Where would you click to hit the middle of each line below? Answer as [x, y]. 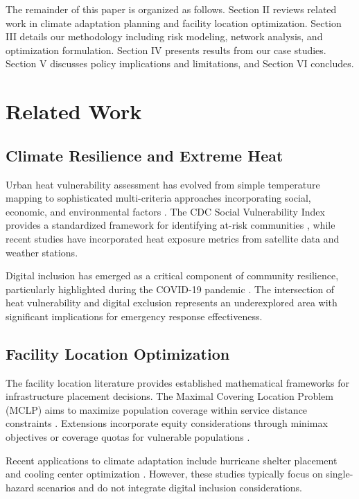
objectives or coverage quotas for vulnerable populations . [128, 437]
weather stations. [42, 252]
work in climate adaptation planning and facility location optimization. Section [174, 23]
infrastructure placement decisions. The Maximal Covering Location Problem [169, 396]
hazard [20, 487]
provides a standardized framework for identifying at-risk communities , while [170, 225]
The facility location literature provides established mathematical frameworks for [177, 382]
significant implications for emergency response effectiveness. [134, 316]
